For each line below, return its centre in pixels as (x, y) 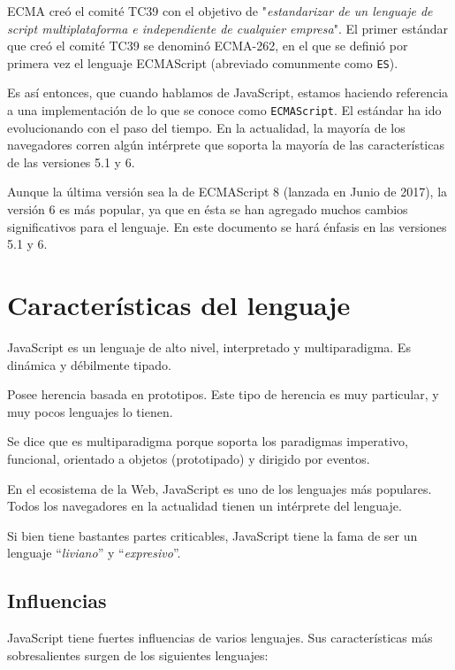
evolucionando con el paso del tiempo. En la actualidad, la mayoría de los (206, 127)
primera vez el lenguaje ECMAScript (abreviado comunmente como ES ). (203, 62)
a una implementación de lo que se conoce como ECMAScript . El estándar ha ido (224, 110)
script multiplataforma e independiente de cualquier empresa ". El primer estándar (227, 28)
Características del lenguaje (179, 305)
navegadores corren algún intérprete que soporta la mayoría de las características (226, 145)
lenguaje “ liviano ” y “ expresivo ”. (94, 553)
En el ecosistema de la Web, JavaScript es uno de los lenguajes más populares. (220, 488)
